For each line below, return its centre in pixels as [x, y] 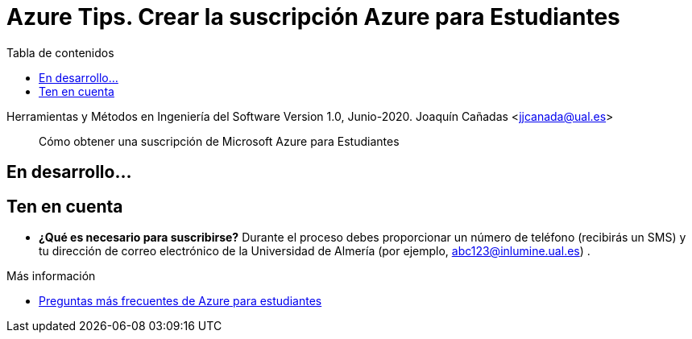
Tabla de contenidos [60, 52]
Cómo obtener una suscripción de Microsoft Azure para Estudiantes [219, 141]
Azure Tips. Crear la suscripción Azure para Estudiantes [313, 17]
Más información [51, 276]
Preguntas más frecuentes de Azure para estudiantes [180, 301]
